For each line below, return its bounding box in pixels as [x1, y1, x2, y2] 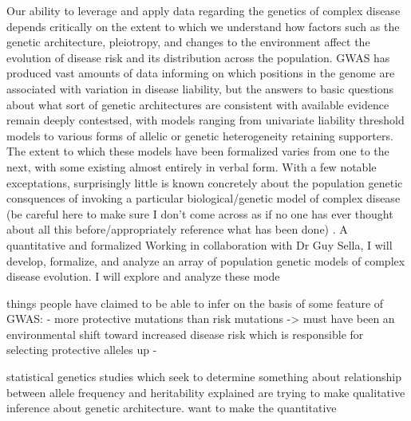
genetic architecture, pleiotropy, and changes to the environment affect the [6, 33, 370, 50]
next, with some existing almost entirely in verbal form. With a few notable [6, 158, 377, 175]
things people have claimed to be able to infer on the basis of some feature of [6, 294, 384, 311]
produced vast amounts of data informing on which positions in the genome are [6, 65, 395, 81]
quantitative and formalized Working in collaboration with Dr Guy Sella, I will [6, 236, 393, 253]
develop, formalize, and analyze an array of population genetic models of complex [6, 252, 405, 269]
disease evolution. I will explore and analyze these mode [6, 268, 280, 285]
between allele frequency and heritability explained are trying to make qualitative [6, 384, 405, 400]
